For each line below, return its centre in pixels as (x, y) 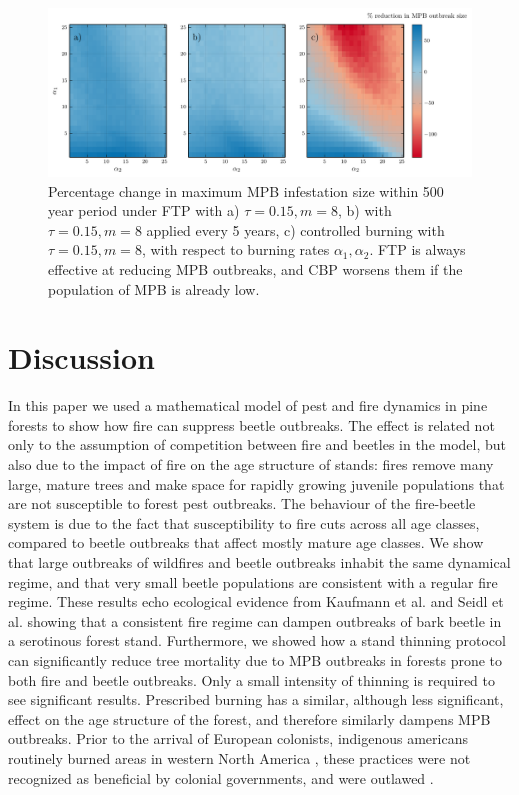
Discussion (81, 357)
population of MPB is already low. (154, 288)
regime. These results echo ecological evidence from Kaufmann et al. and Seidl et (256, 601)
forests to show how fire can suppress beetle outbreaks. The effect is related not (251, 424)
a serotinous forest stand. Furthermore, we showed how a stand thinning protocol (257, 640)
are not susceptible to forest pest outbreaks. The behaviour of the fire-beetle (242, 503)
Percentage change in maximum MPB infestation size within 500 (246, 190)
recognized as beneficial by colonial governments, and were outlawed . (221, 777)
